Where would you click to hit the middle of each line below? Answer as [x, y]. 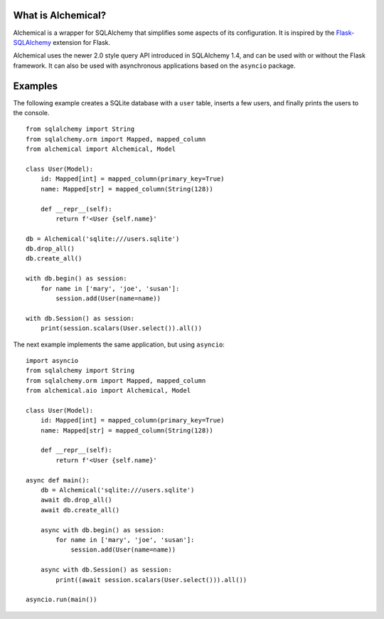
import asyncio [52, 360]
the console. [31, 112]
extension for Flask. [81, 42]
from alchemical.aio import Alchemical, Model [108, 391]
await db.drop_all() [76, 500]
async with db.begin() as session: [102, 530]
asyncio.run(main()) [62, 600]
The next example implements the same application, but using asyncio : [119, 344]
